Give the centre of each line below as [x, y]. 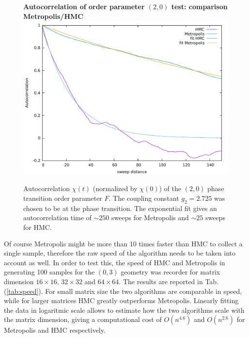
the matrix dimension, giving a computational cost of [83, 319]
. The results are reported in [161, 281]
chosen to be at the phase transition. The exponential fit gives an [120, 208]
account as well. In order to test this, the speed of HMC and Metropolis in [115, 262]
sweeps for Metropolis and [150, 217]
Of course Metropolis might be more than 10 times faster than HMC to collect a [123, 243]
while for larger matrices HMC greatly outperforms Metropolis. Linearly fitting [121, 300]
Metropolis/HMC [53, 16]
